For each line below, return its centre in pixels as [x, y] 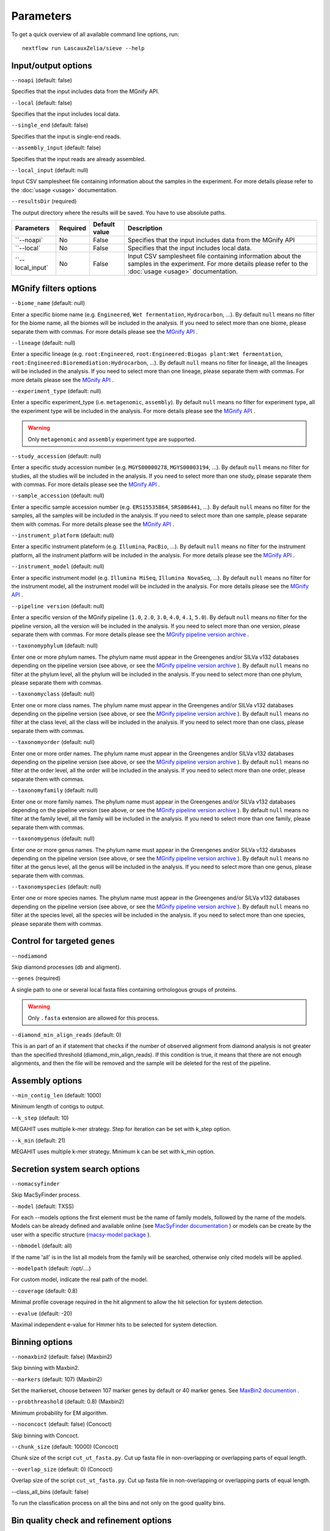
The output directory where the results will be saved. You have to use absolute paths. [119, 213]
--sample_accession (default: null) [58, 495]
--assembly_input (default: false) [56, 148]
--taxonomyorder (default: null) [53, 742]
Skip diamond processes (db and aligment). [66, 967]
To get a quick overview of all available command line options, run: [95, 34]
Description [145, 228]
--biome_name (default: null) [48, 303]
